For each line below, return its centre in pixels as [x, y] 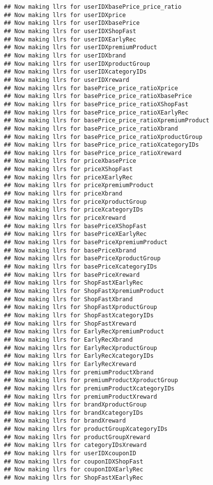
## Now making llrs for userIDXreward [67, 80]
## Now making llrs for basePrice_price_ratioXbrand [91, 128]
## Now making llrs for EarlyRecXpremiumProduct [84, 332]
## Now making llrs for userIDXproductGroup [77, 64]
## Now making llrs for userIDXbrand [65, 55]
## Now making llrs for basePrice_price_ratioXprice [91, 88]
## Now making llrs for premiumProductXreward [80, 397]
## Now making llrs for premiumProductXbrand [79, 372]
